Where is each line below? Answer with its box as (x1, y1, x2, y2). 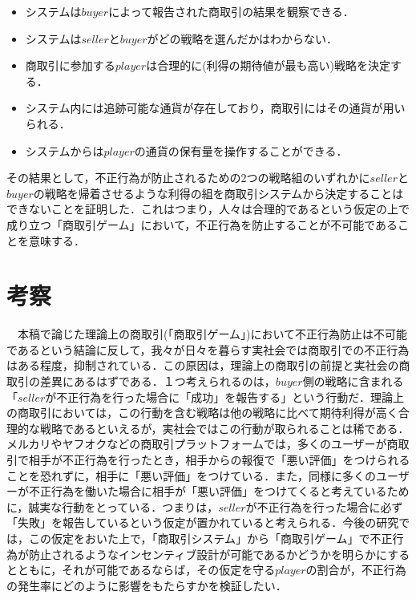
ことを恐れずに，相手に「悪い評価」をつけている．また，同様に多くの (6, 467, 377, 484)
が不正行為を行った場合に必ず (245, 498, 403, 515)
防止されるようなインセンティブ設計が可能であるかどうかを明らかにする (28, 545, 410, 562)
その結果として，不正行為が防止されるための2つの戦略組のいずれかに (6, 169, 370, 186)
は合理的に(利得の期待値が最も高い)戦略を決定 (146, 57, 391, 74)
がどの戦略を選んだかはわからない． (147, 30, 337, 47)
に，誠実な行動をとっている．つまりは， (6, 498, 219, 515)
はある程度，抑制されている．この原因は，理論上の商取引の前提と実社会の (6, 357, 399, 374)
